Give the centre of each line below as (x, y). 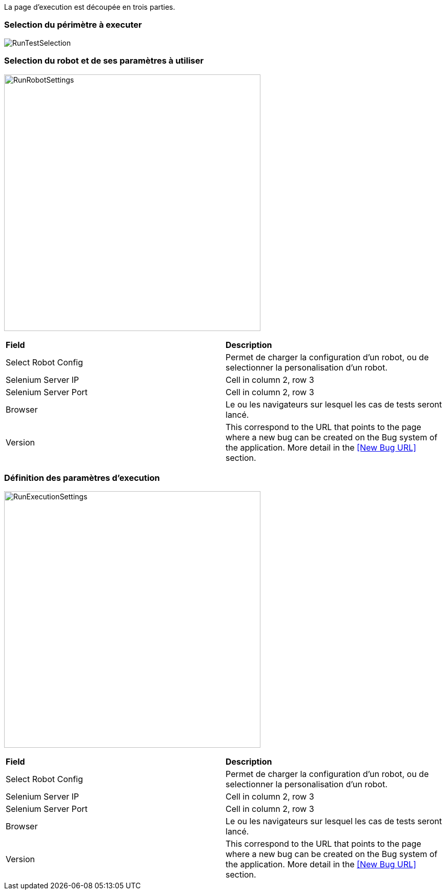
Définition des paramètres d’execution (82, 478)
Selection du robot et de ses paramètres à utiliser (104, 61)
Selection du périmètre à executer (73, 25)
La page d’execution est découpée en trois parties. (90, 7)
